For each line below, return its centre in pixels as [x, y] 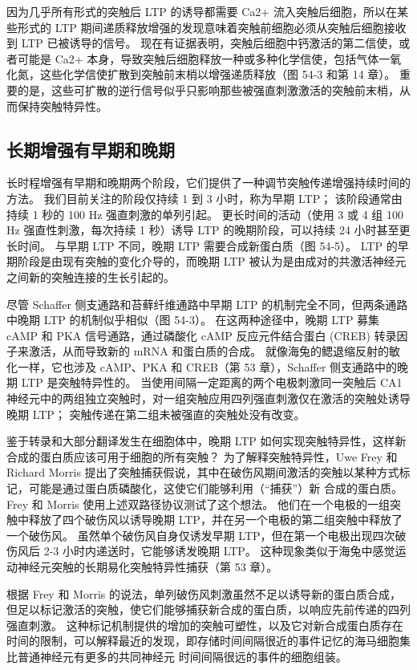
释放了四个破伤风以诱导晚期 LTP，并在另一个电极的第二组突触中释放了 [215, 520]
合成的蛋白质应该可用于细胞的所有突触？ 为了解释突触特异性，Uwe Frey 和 [202, 456]
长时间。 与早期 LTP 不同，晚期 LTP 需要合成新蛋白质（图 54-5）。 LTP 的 [202, 245]
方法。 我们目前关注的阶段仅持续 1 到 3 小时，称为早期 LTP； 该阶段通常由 [204, 198]
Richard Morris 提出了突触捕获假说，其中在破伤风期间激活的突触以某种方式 [203, 472]
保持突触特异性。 [62, 106]
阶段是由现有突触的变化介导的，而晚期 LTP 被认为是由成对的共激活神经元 [212, 261]
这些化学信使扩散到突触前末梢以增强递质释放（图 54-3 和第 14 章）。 [218, 74]
